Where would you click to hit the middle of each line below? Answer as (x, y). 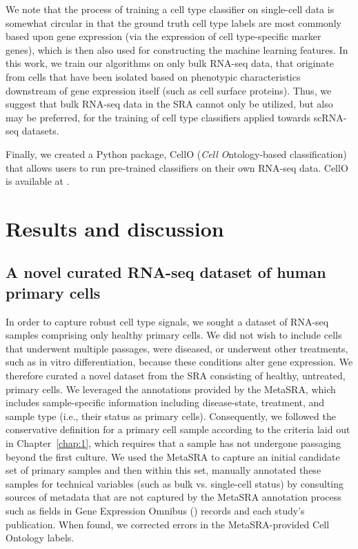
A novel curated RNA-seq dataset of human (166, 272)
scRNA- (330, 117)
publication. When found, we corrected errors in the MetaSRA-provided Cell (168, 524)
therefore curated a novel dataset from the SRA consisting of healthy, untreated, (176, 376)
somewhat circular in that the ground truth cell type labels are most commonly (173, 22)
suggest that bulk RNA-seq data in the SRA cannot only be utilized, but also (169, 104)
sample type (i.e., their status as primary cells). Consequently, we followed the (171, 416)
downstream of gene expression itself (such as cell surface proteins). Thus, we (169, 90)
